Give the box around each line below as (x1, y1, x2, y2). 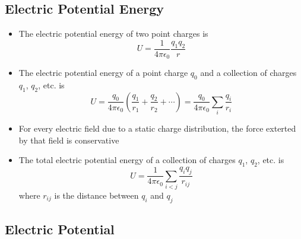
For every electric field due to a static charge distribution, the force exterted (18, 122, 296, 135)
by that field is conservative (18, 133, 119, 146)
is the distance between (54, 189, 139, 202)
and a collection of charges (200, 66, 297, 79)
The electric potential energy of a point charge (18, 66, 188, 79)
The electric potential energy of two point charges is (18, 27, 208, 40)
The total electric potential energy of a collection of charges (18, 154, 236, 166)
